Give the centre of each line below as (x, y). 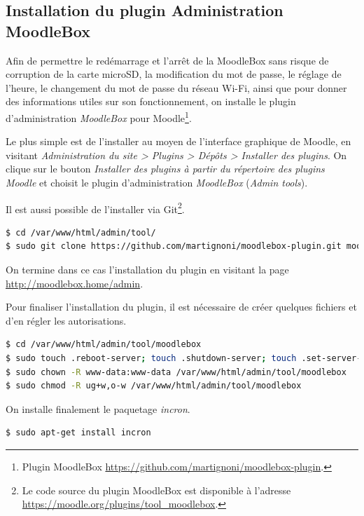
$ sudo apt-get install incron (78, 433)
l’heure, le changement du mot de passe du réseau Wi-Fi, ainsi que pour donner (176, 87)
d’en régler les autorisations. (66, 320)
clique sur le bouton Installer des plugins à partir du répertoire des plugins (165, 169)
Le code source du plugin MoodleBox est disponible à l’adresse (156, 490)
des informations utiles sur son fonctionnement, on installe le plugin (151, 101)
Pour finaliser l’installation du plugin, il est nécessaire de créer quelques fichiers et (181, 307)
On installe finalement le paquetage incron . (98, 408)
